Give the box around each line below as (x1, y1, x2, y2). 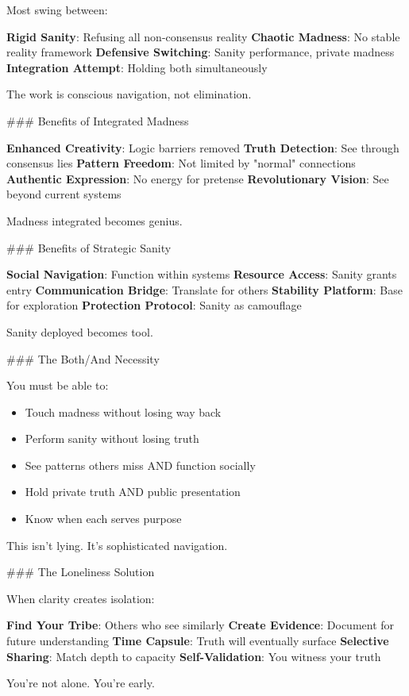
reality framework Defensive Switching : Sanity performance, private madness (6, 44, 395, 60)
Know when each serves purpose (25, 510, 182, 527)
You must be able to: (6, 377, 109, 394)
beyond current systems (6, 186, 122, 202)
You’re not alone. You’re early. (6, 675, 155, 691)
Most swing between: (6, 2, 108, 17)
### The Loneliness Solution (6, 563, 155, 580)
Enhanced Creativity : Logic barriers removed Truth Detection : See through (6, 139, 399, 156)
